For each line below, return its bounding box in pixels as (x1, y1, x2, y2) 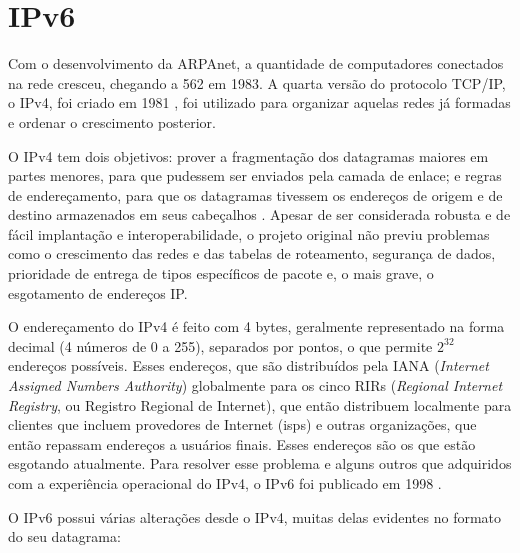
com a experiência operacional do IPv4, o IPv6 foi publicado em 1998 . (8, 473, 442, 493)
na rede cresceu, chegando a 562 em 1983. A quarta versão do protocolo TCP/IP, (8, 72, 506, 93)
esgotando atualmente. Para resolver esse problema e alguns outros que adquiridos (8, 453, 512, 474)
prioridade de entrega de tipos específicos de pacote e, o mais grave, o (8, 263, 434, 284)
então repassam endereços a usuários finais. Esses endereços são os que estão (8, 433, 476, 454)
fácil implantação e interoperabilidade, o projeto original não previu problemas (8, 223, 490, 244)
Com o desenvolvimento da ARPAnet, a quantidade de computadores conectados (8, 53, 504, 74)
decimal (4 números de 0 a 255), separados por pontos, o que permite (8, 335, 433, 356)
